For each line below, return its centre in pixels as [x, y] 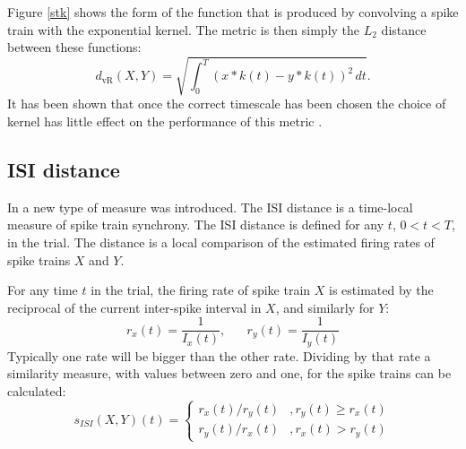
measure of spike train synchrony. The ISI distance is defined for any [196, 224]
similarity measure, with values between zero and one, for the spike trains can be [229, 373]
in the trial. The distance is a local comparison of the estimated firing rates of [221, 242]
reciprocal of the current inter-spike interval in [134, 307]
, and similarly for [325, 307]
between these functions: [74, 47]
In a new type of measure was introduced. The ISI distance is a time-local [210, 207]
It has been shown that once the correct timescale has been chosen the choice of [227, 104]
